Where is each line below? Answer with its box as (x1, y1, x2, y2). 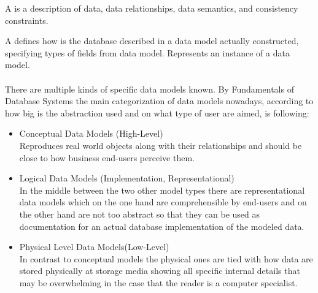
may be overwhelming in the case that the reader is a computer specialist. (19, 276, 298, 289)
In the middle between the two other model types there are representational (19, 183, 305, 196)
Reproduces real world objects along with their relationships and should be (19, 139, 302, 151)
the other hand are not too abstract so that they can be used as (19, 207, 260, 220)
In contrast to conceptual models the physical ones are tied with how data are (19, 252, 313, 265)
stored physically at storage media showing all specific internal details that (19, 264, 300, 277)
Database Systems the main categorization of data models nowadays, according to (5, 94, 314, 107)
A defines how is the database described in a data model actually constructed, (5, 34, 299, 47)
